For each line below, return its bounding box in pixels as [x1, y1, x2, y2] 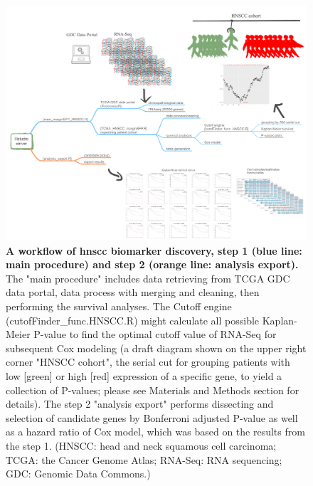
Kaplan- [262, 312, 297, 327]
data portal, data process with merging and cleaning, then [6, 285, 260, 300]
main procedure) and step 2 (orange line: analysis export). [6, 257, 299, 272]
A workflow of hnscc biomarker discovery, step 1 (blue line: [6, 243, 302, 258]
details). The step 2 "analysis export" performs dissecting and [6, 396, 274, 411]
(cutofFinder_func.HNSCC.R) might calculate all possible [6, 312, 260, 327]
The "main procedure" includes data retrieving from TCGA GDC [6, 270, 290, 285]
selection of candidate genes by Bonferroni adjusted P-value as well [6, 410, 298, 425]
